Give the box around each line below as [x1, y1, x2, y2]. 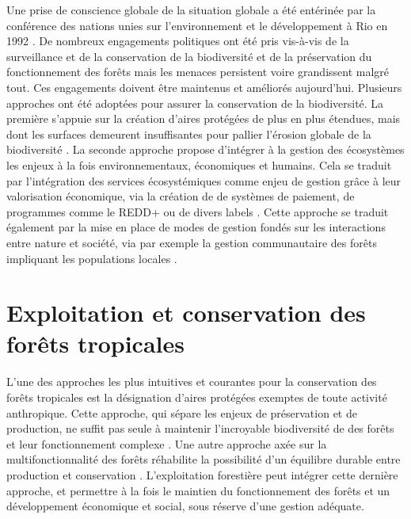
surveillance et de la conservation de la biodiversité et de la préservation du [6, 48, 372, 64]
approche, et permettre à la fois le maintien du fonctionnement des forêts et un [6, 482, 390, 498]
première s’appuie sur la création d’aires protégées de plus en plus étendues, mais [6, 110, 401, 127]
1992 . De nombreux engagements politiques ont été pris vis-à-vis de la [6, 32, 349, 49]
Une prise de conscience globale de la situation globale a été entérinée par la [6, 2, 376, 17]
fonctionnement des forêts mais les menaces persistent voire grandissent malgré [6, 63, 390, 80]
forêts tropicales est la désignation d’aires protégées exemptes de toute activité [6, 389, 387, 405]
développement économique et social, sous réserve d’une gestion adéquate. [6, 498, 364, 514]
